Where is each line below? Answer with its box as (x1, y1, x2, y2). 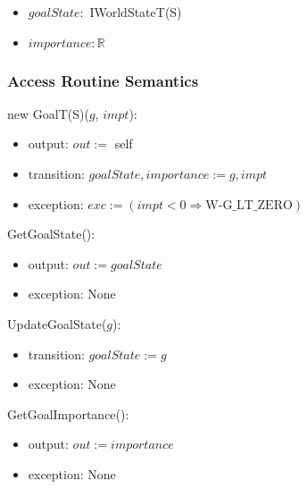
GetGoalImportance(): (7, 404, 129, 423)
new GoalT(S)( (7, 104, 89, 122)
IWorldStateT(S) (89, 3, 182, 21)
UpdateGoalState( (7, 314, 107, 333)
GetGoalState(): (7, 224, 95, 243)
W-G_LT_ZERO (205, 198, 293, 212)
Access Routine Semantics (7, 69, 199, 91)
